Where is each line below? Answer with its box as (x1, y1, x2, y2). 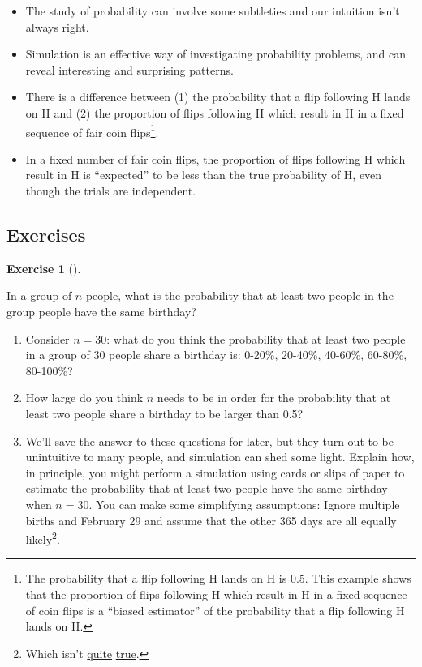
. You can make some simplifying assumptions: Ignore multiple (88, 495, 400, 512)
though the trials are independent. (25, 182, 196, 199)
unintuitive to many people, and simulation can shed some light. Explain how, (25, 448, 415, 465)
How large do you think (25, 389, 144, 406)
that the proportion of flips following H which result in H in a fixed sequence (25, 585, 407, 602)
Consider (25, 330, 70, 347)
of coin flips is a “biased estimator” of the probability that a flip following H (25, 601, 405, 618)
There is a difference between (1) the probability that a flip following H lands (25, 88, 411, 105)
